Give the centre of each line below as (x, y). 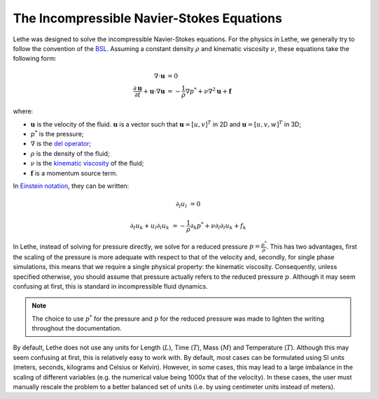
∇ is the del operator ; (61, 144)
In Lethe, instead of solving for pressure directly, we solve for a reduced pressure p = (136, 246)
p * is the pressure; (57, 134)
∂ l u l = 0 (188, 205)
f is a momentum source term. (74, 173)
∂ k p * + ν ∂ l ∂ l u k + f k (218, 226)
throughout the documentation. (77, 328)
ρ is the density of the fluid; (70, 153)
